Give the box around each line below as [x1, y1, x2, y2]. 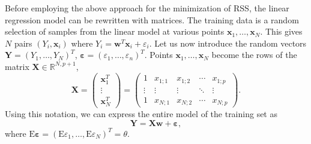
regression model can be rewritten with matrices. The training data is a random [5, 13, 299, 26]
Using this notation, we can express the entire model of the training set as [5, 108, 277, 120]
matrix [5, 60, 29, 72]
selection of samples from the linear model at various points [5, 25, 225, 38]
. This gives [260, 25, 303, 38]
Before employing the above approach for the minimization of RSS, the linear [5, 2, 289, 14]
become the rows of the [211, 48, 297, 61]
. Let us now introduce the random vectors [149, 36, 307, 49]
